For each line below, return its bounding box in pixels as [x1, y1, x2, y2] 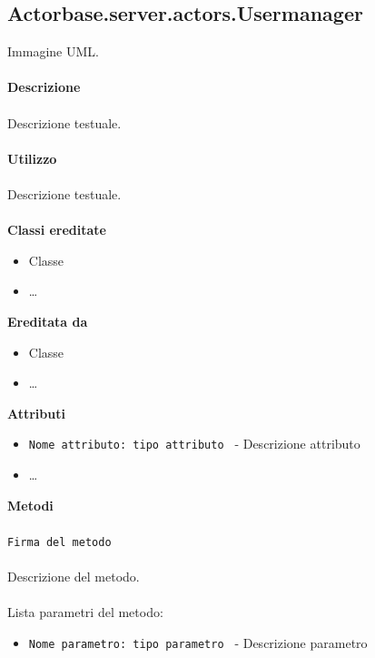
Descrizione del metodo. [7, 566, 140, 585]
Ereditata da [7, 311, 88, 330]
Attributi [7, 403, 65, 422]
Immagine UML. [7, 42, 99, 61]
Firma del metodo [7, 535, 112, 549]
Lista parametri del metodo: [7, 602, 163, 622]
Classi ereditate [7, 220, 106, 239]
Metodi [7, 495, 54, 514]
